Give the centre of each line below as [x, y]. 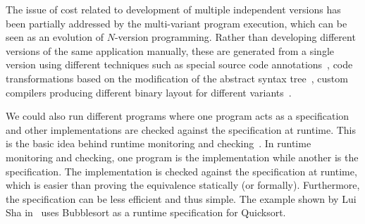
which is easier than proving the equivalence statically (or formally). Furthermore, [183, 185]
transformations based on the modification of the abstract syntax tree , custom [177, 78]
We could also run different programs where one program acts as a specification [178, 116]
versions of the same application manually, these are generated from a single [170, 50]
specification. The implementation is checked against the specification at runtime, [181, 171]
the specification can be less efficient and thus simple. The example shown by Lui [181, 198]
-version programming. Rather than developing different [235, 37]
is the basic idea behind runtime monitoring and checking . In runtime [159, 143]
